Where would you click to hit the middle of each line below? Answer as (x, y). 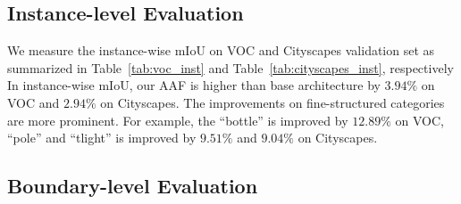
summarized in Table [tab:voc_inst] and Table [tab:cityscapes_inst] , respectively (230, 67)
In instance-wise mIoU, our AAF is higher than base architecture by (194, 85)
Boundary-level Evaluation (133, 186)
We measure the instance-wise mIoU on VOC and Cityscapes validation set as (221, 50)
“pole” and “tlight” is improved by (102, 138)
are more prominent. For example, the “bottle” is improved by (178, 120)
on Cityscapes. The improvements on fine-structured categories (272, 102)
